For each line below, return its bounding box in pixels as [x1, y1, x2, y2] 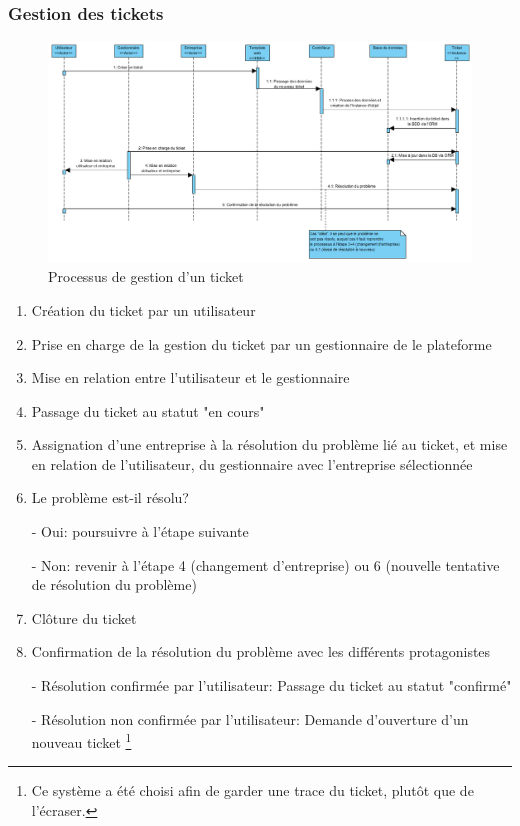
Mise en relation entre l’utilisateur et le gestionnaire [31, 367, 350, 388]
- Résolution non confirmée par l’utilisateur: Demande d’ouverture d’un [31, 708, 469, 729]
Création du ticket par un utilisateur [31, 299, 256, 320]
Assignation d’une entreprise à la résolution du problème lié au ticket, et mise [31, 434, 508, 455]
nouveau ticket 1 [31, 729, 132, 752]
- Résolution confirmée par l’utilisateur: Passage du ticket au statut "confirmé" [31, 675, 512, 696]
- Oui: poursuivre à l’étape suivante [31, 521, 249, 542]
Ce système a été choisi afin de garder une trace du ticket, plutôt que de [31, 780, 474, 801]
